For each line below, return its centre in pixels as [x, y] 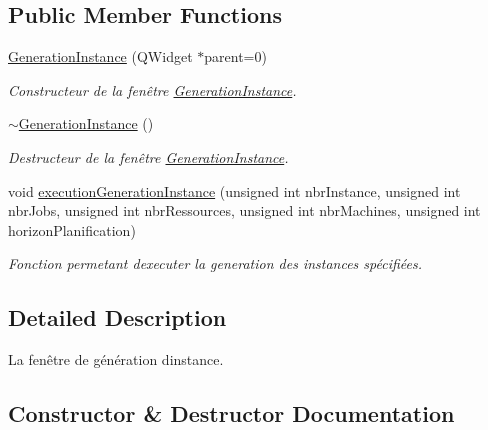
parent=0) [235, 56]
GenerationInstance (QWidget [100, 56]
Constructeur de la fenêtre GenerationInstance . [152, 89]
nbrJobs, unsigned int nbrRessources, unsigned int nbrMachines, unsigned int [244, 210]
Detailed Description [117, 317]
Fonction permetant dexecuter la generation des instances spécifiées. [215, 263]
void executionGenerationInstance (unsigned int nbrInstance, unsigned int [234, 190]
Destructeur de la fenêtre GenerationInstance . [148, 156]
